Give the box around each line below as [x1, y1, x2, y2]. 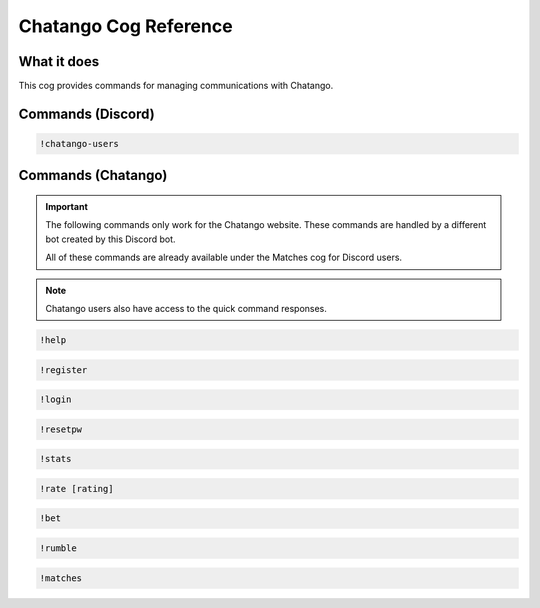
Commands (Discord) [18, 105, 155, 122]
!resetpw [39, 423, 83, 435]
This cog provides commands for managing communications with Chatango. [18, 80, 334, 92]
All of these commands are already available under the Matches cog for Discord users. [45, 251, 403, 264]
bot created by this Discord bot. [45, 233, 176, 245]
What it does [18, 53, 100, 70]
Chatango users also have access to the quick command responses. [45, 303, 327, 315]
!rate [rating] [39, 483, 114, 494]
